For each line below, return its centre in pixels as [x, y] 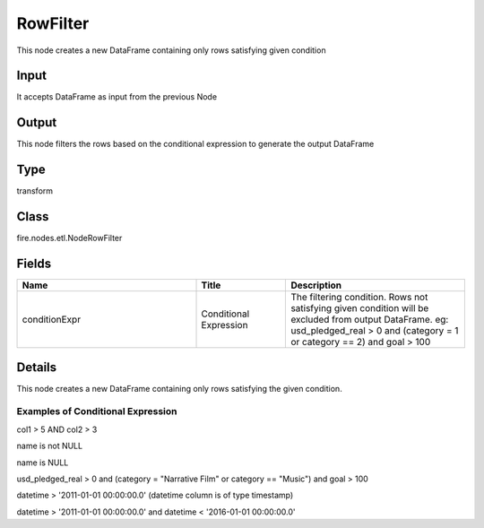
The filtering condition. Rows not [359, 298]
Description [316, 285]
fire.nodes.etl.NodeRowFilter [69, 238]
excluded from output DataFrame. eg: [370, 320]
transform [35, 191]
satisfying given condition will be [360, 308]
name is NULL [43, 463]
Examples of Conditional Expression [97, 411]
